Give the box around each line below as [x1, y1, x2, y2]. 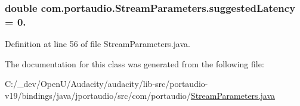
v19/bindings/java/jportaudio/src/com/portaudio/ [5, 89, 191, 101]
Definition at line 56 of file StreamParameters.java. [5, 38, 190, 50]
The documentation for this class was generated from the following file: [5, 57, 264, 70]
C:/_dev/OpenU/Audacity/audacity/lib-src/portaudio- [5, 77, 208, 90]
